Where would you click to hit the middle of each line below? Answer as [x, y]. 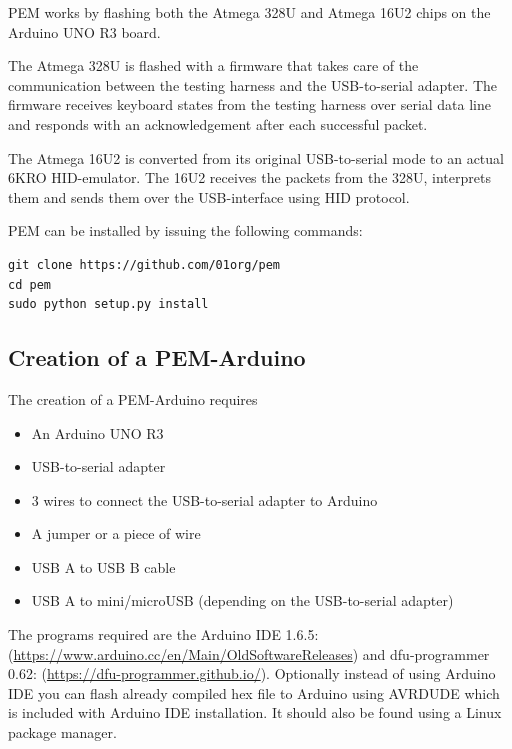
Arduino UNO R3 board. [84, 31]
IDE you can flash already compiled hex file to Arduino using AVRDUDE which [254, 692]
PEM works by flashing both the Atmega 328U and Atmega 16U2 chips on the [249, 12]
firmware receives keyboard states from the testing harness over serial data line [250, 104]
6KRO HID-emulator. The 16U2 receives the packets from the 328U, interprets [249, 177]
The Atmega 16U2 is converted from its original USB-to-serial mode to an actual [256, 157]
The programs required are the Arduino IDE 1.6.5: [163, 634]
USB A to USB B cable [103, 566]
